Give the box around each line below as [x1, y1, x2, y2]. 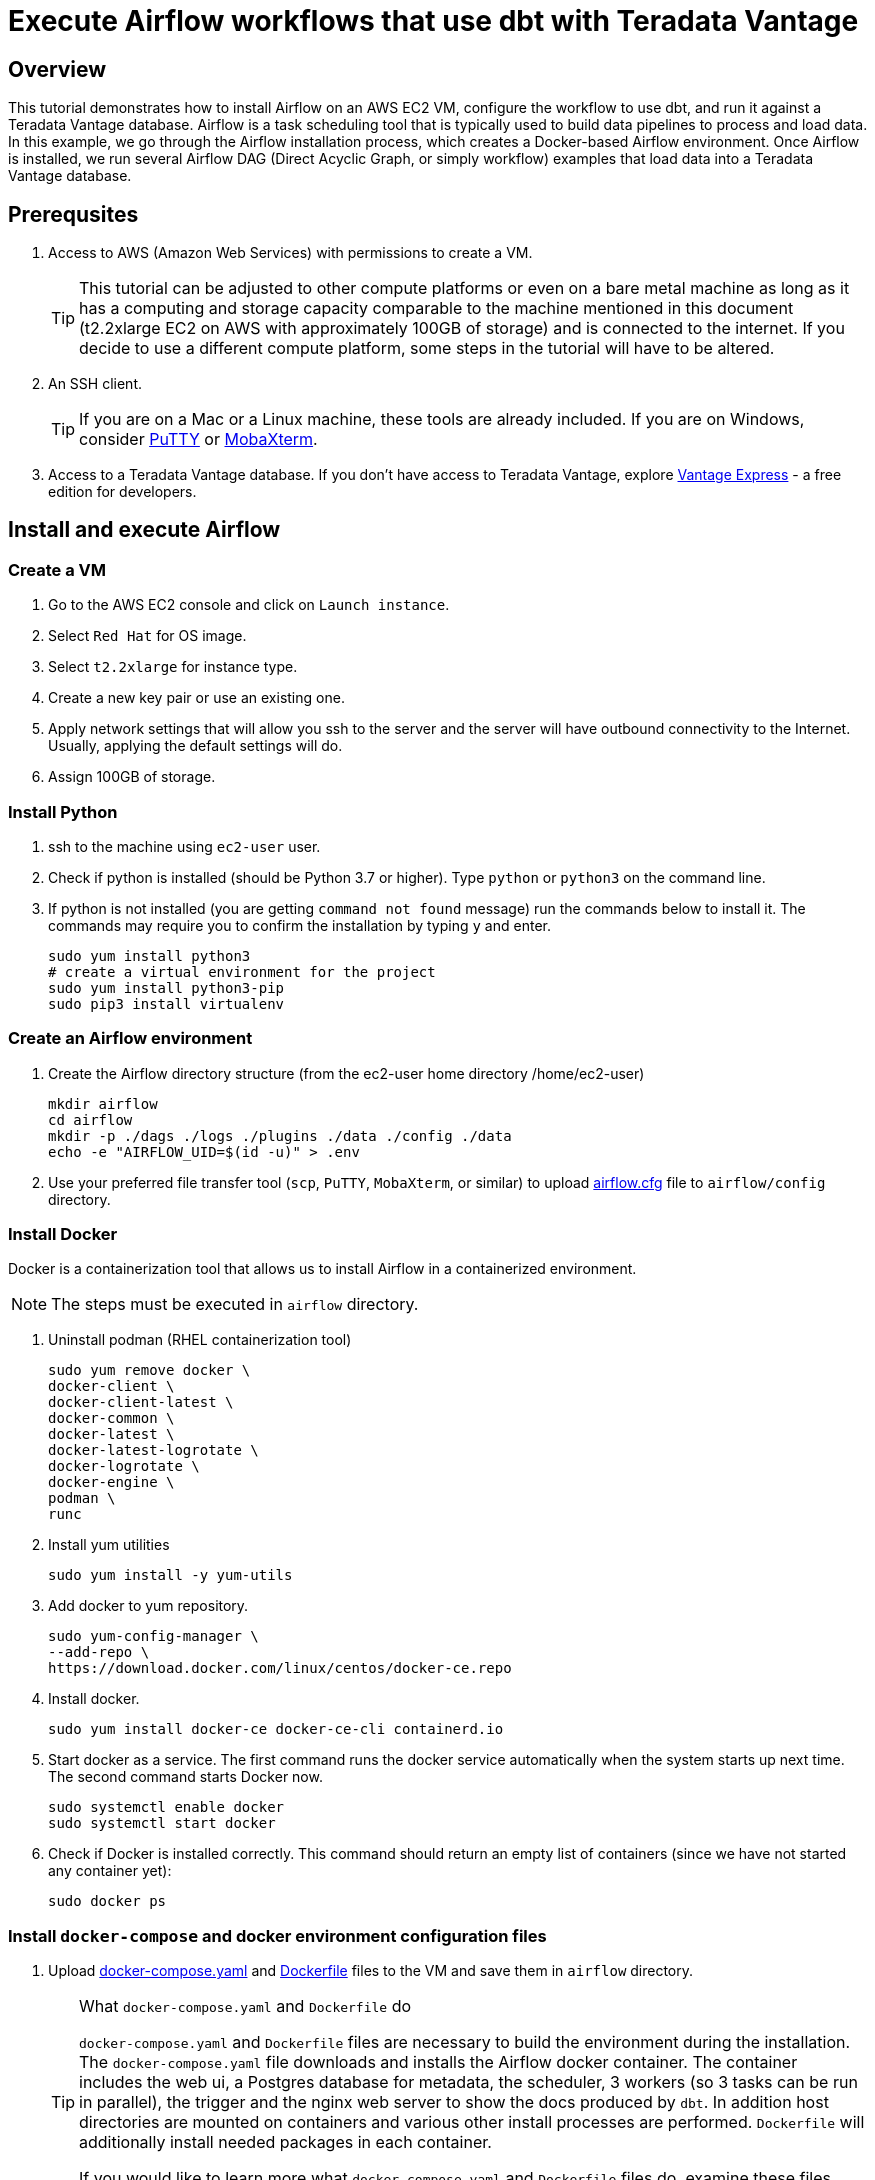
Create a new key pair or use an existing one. [48, 689, 345, 707]
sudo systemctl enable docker [48, 1799, 285, 1816]
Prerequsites [8, 201, 139, 227]
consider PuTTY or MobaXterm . [79, 429, 318, 450]
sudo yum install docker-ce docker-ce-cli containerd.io [48, 1721, 504, 1738]
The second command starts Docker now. [48, 1768, 323, 1786]
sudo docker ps [48, 1893, 167, 1910]
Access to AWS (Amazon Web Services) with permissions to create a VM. [48, 244, 533, 262]
